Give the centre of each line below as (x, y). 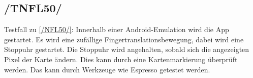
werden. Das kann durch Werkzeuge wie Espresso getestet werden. (107, 69)
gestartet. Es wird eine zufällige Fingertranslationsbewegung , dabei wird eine (124, 39)
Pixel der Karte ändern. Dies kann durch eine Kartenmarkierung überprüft (121, 59)
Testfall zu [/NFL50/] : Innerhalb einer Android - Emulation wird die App (117, 29)
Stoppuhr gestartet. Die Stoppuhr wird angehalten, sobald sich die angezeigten (127, 49)
